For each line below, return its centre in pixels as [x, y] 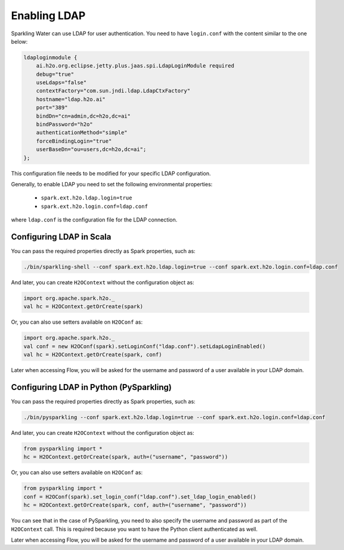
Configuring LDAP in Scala [61, 237]
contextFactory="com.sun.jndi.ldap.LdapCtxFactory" [113, 91]
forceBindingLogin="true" [74, 141]
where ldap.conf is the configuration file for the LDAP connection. [94, 220]
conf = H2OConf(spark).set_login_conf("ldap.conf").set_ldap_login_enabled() [140, 497]
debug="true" [55, 74]
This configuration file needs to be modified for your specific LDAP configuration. [111, 173]
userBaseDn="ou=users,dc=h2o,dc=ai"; [91, 150]
